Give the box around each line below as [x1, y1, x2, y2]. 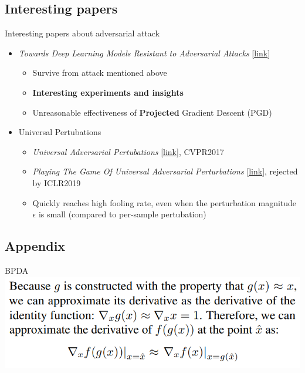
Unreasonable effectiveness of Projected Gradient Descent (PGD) [32, 106, 272, 118]
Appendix [5, 237, 66, 255]
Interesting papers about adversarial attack [5, 27, 160, 39]
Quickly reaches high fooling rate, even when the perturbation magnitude [32, 196, 297, 209]
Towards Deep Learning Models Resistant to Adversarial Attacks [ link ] [18, 46, 270, 59]
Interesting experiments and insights [32, 86, 184, 98]
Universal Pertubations [18, 126, 101, 138]
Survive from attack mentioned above [32, 66, 167, 79]
